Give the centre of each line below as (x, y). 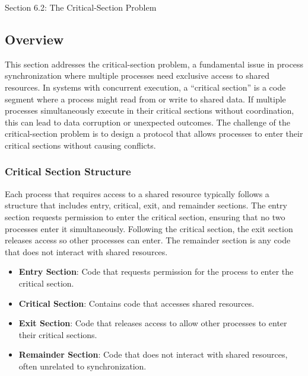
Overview (34, 39)
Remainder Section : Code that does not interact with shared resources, (153, 354)
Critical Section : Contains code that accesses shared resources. (136, 303)
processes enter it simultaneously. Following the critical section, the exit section (149, 228)
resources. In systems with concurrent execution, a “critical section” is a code (145, 87)
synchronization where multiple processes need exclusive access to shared (137, 75)
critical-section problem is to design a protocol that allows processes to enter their (154, 134)
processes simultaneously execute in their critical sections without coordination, (150, 110)
